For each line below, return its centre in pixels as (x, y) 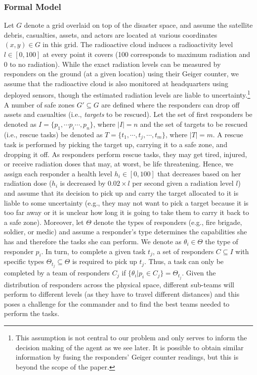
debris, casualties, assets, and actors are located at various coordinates (111, 34)
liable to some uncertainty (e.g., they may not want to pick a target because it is (126, 202)
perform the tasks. (32, 313)
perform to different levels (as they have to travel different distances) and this (122, 294)
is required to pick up (105, 261)
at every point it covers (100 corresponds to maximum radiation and (147, 54)
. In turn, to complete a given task (93, 251)
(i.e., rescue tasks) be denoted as (53, 134)
